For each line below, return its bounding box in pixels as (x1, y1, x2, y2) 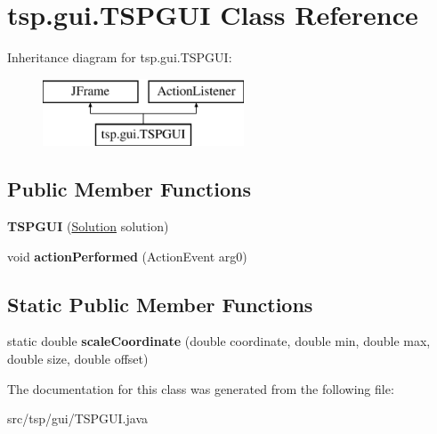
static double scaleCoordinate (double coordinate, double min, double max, (7, 332, 431, 350)
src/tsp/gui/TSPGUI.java (7, 409, 149, 428)
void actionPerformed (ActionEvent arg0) (7, 246, 247, 265)
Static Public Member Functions (7, 290, 313, 317)
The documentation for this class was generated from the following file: (7, 379, 394, 398)
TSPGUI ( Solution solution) (7, 217, 169, 236)
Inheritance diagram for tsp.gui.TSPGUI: (7, 48, 232, 67)
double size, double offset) (7, 350, 149, 368)
